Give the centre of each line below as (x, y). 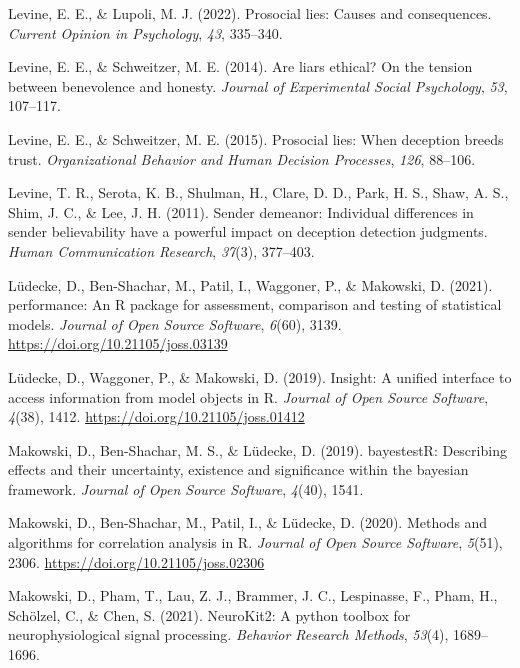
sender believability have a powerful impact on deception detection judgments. (248, 231)
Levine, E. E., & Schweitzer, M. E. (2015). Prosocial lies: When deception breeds (256, 138)
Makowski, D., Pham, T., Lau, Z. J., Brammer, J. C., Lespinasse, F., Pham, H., (253, 595)
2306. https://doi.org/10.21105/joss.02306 (136, 561)
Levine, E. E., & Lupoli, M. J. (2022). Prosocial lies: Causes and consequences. (250, 13)
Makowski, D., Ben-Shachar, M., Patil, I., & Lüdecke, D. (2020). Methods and (248, 522)
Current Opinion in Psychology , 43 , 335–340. (145, 32)
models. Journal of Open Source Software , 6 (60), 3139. (175, 323)
